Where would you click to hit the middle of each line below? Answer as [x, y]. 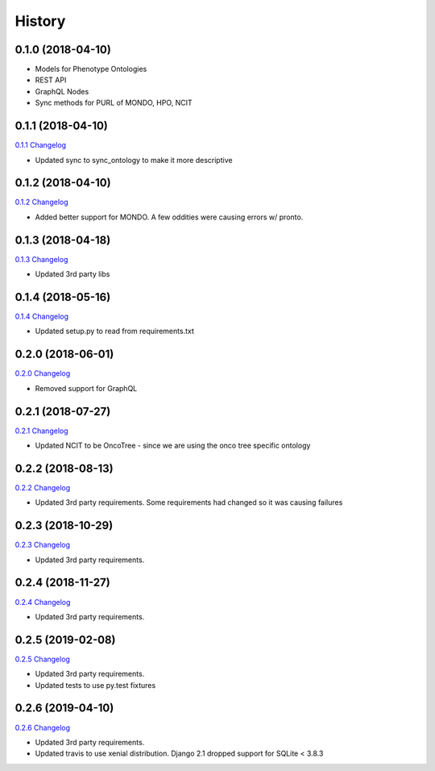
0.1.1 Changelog [41, 145]
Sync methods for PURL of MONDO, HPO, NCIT [114, 103]
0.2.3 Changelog [43, 545]
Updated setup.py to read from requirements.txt [115, 331]
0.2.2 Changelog [43, 487]
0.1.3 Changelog [41, 259]
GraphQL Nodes [62, 91]
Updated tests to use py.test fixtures [95, 685]
